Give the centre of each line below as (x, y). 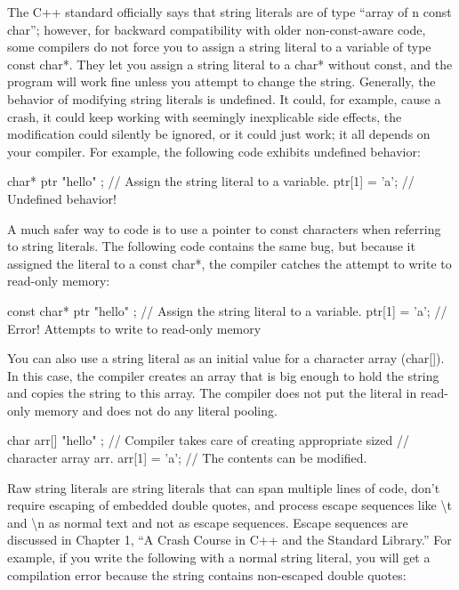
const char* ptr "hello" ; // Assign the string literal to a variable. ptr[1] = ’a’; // (227, 310)
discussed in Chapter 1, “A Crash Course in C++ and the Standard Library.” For (229, 540)
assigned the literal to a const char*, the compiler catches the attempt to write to (229, 263)
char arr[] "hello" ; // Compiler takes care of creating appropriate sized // (208, 440)
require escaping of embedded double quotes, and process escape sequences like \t (229, 505)
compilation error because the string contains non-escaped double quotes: (207, 574)
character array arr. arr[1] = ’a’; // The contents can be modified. (187, 458)
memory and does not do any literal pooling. (156, 410)
